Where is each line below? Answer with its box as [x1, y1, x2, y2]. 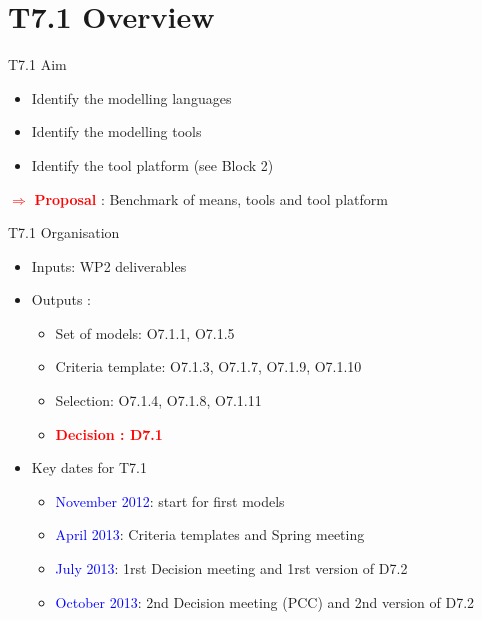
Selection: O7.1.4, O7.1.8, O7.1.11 [55, 390, 262, 411]
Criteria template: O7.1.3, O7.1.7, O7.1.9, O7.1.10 [55, 356, 362, 377]
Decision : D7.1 [55, 423, 163, 444]
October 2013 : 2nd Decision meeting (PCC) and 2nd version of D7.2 [55, 591, 475, 612]
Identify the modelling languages [31, 87, 232, 108]
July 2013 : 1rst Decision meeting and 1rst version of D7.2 [55, 558, 408, 579]
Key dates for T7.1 [31, 457, 148, 478]
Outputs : [31, 289, 92, 310]
